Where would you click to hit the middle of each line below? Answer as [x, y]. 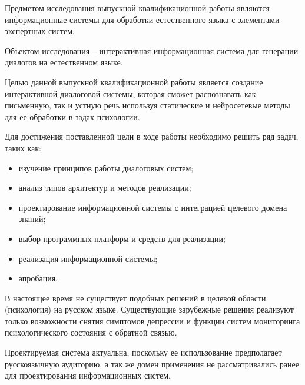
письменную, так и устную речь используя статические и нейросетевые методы [147, 105]
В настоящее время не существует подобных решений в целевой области [135, 298]
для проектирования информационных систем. [88, 375]
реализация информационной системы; [88, 258]
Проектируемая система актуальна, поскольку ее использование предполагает [143, 352]
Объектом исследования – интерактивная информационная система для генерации [152, 50]
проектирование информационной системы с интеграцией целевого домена [153, 207]
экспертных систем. [40, 31]
